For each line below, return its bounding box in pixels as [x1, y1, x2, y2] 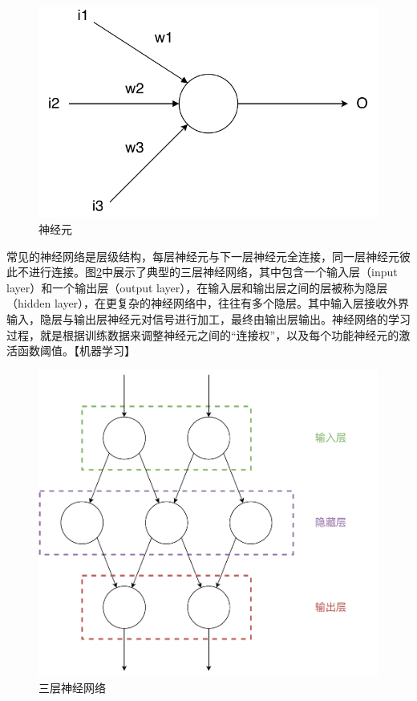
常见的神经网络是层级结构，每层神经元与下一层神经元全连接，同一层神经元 [6, 247, 399, 264]
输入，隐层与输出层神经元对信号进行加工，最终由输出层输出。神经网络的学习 [6, 311, 411, 328]
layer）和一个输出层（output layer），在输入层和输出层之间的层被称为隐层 [6, 279, 388, 295]
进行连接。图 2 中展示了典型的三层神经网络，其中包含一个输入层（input [28, 263, 398, 280]
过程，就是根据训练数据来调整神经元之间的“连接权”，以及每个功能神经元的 [6, 326, 399, 343]
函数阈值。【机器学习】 [17, 342, 136, 359]
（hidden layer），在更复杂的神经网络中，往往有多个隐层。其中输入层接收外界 [6, 295, 410, 312]
